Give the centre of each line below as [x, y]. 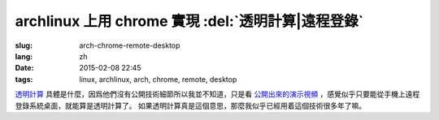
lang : [24, 56]
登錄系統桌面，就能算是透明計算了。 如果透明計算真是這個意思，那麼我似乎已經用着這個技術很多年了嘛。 [190, 105]
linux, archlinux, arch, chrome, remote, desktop [158, 79]
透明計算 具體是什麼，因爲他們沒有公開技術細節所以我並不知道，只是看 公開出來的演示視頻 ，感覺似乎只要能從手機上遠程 [217, 94]
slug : [24, 45]
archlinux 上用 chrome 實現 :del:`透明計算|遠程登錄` [189, 21]
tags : [24, 79]
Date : [24, 68]
